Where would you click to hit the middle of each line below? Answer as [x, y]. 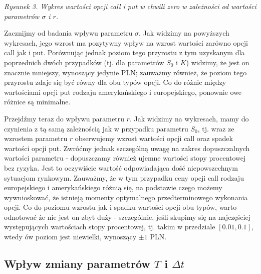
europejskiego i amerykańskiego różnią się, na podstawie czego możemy [113, 187]
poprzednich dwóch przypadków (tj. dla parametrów [84, 62]
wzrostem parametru [36, 138]
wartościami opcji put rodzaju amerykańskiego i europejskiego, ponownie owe [123, 92]
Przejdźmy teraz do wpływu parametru [64, 118]
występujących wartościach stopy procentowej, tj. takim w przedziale [110, 227]
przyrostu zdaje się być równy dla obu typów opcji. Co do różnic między [115, 82]
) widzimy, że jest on [218, 62]
